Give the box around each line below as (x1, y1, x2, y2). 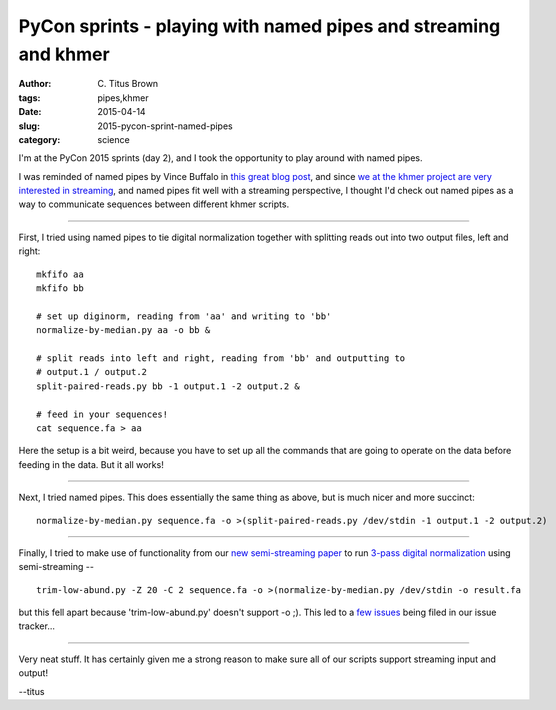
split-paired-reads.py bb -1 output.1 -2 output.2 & (36, 380, 300, 392)
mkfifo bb (36, 283, 84, 294)
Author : (18, 78, 52, 90)
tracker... (18, 620, 55, 632)
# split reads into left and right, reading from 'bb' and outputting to (36, 352, 406, 364)
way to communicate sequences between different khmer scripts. (18, 198, 290, 210)
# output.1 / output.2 (36, 366, 148, 378)
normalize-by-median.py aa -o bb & (36, 325, 211, 336)
